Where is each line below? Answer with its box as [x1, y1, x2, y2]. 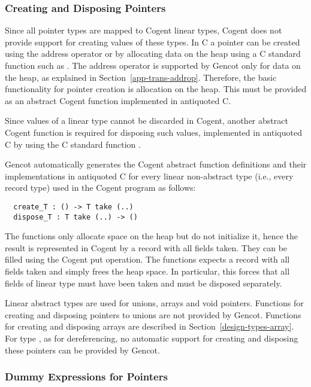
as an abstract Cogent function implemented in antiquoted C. [5, 94, 231, 106]
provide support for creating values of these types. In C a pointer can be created [5, 35, 300, 48]
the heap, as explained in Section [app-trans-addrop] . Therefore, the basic [5, 71, 277, 83]
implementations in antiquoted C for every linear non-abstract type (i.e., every [5, 169, 294, 182]
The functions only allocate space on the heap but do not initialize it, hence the [5, 230, 298, 242]
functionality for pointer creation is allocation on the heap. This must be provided [5, 83, 307, 95]
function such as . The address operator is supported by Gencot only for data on [5, 59, 301, 71]
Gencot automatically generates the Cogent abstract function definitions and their [5, 158, 307, 170]
